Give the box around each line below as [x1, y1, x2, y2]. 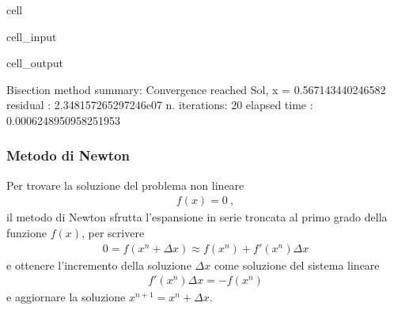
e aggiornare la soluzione [6, 289, 126, 305]
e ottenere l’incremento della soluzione [6, 256, 191, 273]
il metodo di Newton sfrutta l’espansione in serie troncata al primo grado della [6, 209, 388, 225]
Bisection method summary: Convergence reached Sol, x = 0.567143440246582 [6, 81, 386, 97]
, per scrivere [81, 225, 145, 240]
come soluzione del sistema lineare [214, 256, 380, 273]
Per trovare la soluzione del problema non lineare [6, 176, 244, 193]
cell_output [6, 55, 63, 71]
